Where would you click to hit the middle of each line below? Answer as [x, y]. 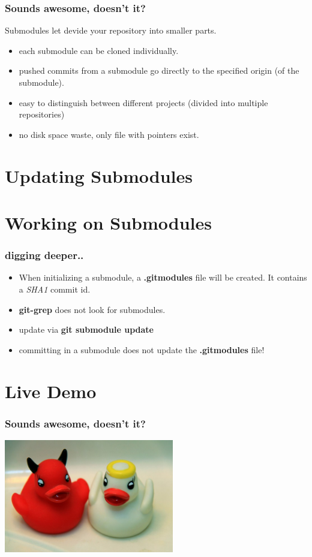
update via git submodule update [86, 329]
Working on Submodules [109, 222]
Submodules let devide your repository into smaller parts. [111, 30]
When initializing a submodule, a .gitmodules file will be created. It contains [163, 277]
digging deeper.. [44, 255]
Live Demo [51, 391]
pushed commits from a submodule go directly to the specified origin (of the [159, 70]
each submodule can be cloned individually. [99, 50]
